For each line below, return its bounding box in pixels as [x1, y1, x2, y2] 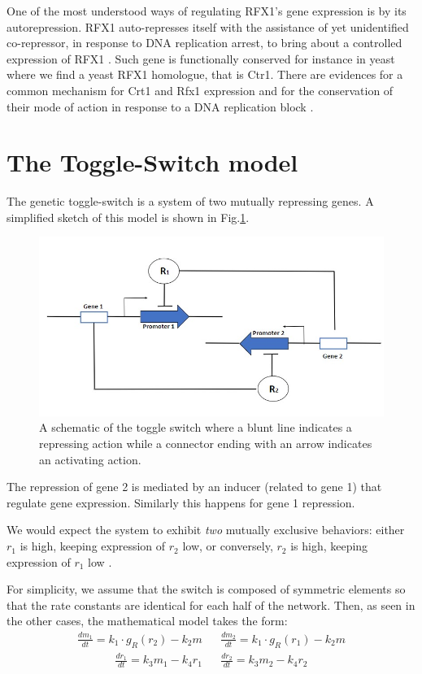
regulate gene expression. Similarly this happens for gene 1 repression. [7, 494, 355, 511]
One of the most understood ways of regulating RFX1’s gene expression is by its [7, 2, 407, 19]
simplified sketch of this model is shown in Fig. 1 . [7, 208, 250, 225]
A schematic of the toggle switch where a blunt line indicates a [39, 419, 352, 436]
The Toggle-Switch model [7, 146, 298, 179]
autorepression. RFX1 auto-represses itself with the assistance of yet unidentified [7, 18, 409, 35]
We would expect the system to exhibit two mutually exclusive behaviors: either [7, 521, 405, 538]
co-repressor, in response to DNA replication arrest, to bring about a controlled [7, 34, 402, 51]
